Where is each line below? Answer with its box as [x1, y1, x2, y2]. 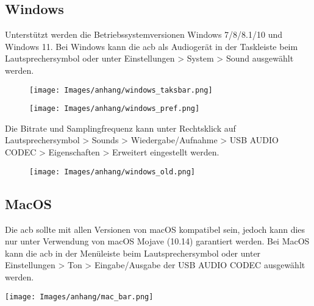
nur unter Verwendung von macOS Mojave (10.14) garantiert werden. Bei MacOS [5, 235, 310, 247]
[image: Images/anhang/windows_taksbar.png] [29, 85, 213, 94]
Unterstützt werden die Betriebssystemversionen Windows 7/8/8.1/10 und [5, 28, 283, 41]
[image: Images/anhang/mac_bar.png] [5, 292, 154, 301]
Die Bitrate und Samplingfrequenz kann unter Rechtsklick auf [5, 121, 236, 134]
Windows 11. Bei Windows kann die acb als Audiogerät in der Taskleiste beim [5, 40, 298, 52]
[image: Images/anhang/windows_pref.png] [29, 104, 200, 113]
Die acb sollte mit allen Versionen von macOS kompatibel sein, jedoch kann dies [5, 222, 305, 235]
